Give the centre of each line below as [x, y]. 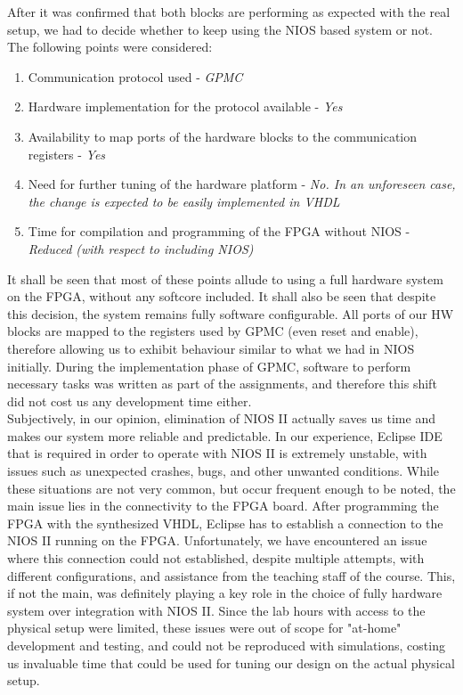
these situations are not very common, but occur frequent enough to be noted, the [231, 488]
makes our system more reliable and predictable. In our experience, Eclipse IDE [225, 435]
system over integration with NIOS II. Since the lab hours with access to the [216, 610]
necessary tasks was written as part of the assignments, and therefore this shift [222, 384]
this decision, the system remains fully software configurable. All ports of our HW [231, 313]
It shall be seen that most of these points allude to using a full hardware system [225, 278]
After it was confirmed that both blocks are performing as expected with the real [229, 12]
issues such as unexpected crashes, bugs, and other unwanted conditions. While [223, 471]
